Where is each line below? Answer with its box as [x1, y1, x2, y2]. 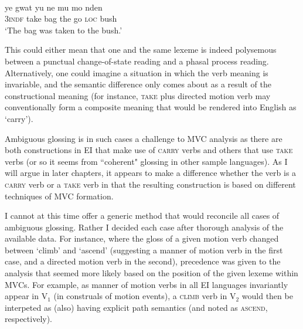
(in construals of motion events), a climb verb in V [53, 290, 236, 302]
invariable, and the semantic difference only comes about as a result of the [5, 78, 271, 90]
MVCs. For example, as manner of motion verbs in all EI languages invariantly [5, 278, 288, 290]
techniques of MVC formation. [5, 189, 114, 202]
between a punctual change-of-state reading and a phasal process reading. [5, 55, 269, 67]
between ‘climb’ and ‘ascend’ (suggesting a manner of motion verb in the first [5, 243, 283, 256]
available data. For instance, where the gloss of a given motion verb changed [5, 232, 279, 245]
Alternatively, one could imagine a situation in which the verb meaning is [5, 66, 268, 79]
